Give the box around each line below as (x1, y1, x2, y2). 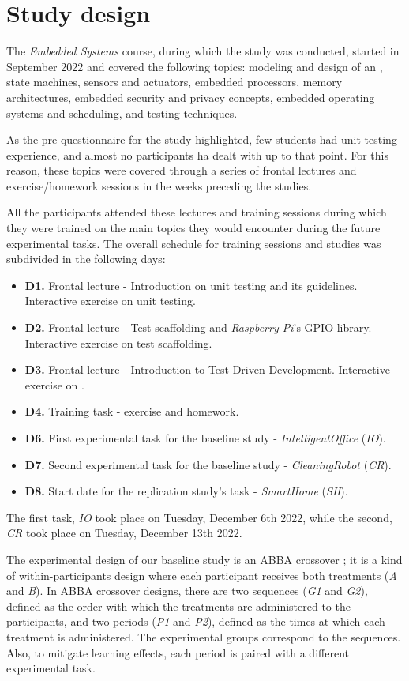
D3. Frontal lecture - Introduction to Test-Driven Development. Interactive (24, 361, 390, 378)
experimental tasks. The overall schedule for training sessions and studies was (6, 235, 381, 251)
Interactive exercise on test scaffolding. (24, 334, 212, 351)
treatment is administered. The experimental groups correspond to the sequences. (6, 628, 401, 645)
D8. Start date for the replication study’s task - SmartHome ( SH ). (24, 483, 348, 499)
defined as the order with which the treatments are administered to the (6, 597, 351, 614)
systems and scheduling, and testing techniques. (6, 104, 238, 121)
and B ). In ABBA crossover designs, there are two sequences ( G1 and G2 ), (6, 582, 368, 599)
